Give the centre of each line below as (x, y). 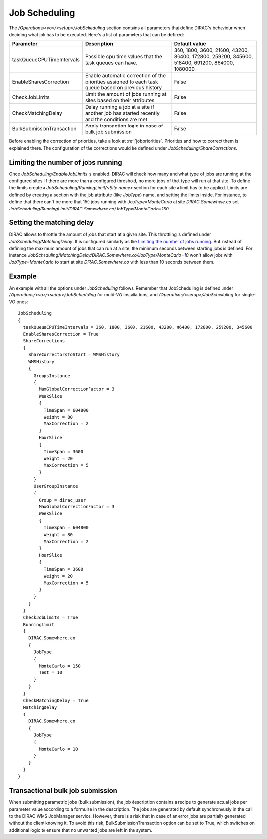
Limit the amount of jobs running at (126, 94)
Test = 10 (51, 673)
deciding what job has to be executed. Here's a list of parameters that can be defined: (97, 34)
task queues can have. (111, 63)
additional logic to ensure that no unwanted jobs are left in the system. (81, 830)
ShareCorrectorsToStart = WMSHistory (74, 355)
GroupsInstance (52, 375)
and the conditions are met (116, 120)
